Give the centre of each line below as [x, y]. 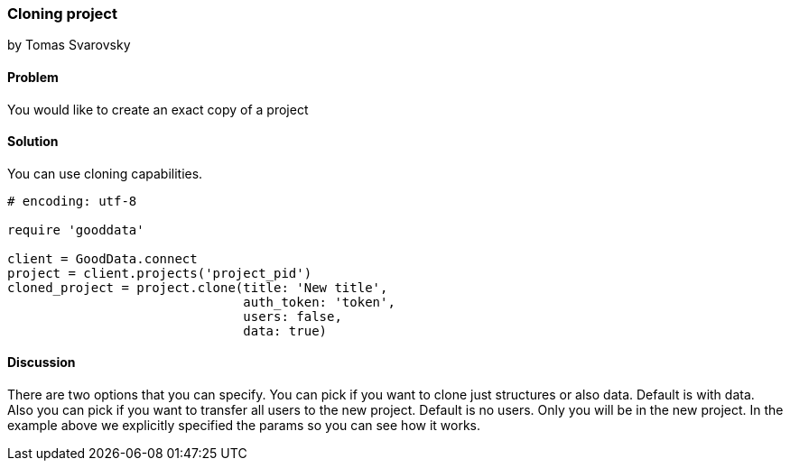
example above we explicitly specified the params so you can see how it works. [244, 426]
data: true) [285, 330]
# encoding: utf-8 [72, 201]
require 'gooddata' [76, 229]
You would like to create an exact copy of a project [158, 109]
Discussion [42, 362]
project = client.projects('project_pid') [160, 273]
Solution [33, 142]
